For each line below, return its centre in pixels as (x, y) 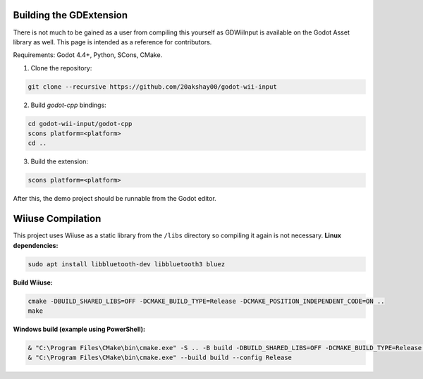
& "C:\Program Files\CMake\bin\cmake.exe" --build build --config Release (160, 358)
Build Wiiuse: (33, 282)
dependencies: (36, 245)
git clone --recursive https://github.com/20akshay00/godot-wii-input (153, 87)
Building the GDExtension (70, 15)
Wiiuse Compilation (57, 219)
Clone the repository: (61, 68)
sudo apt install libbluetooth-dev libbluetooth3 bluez (127, 264)
